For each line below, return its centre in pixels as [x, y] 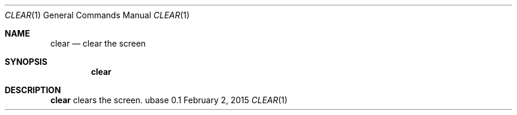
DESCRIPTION [33, 90]
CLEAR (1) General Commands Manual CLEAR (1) [97, 15]
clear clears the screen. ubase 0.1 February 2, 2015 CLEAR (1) [169, 100]
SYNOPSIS [26, 62]
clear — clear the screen [98, 43]
